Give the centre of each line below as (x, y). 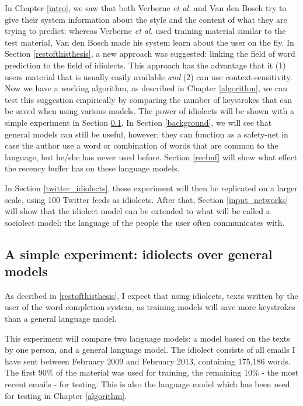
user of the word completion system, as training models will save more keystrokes (150, 307)
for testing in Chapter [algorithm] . (66, 395)
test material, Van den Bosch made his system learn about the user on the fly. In (149, 42)
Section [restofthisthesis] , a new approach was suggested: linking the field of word (150, 54)
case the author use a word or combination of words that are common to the (142, 145)
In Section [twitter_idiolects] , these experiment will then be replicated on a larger (151, 187)
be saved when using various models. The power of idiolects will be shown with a (149, 111)
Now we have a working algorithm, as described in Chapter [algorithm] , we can (146, 88)
